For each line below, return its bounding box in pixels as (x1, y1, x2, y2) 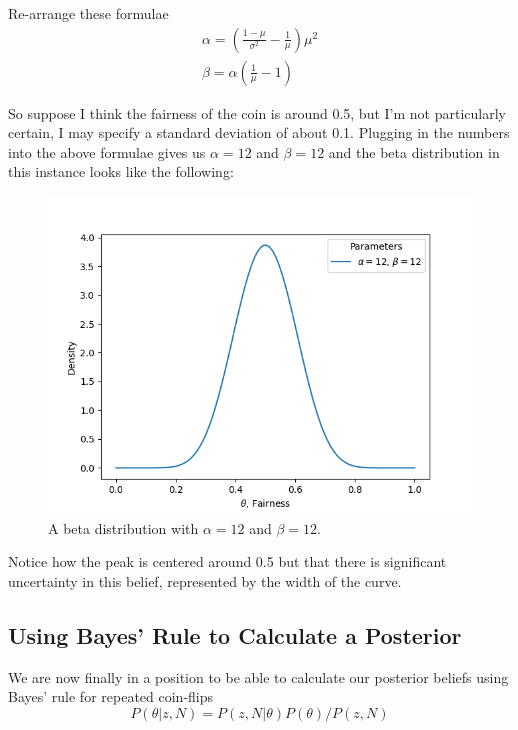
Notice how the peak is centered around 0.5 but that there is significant (8, 551, 447, 572)
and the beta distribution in (328, 141, 500, 162)
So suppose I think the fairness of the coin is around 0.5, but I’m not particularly (8, 102, 506, 123)
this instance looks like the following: (8, 161, 234, 182)
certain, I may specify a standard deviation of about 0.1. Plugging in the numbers (8, 122, 510, 143)
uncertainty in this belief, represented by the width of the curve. (8, 570, 402, 591)
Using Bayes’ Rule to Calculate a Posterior (8, 619, 462, 650)
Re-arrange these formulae (8, 3, 169, 23)
